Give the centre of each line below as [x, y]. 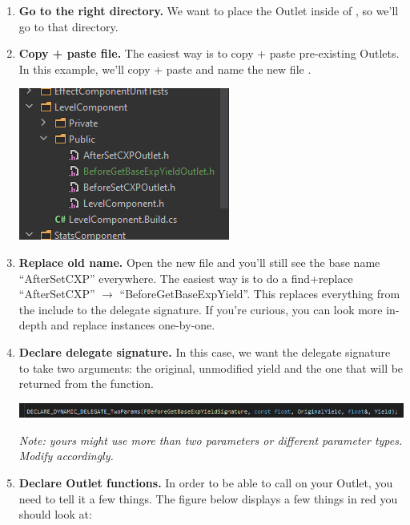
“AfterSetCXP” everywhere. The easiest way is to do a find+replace [186, 278]
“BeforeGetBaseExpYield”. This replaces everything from [260, 294]
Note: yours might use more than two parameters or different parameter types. [211, 440]
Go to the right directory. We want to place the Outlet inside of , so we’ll [209, 10]
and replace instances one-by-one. [133, 325]
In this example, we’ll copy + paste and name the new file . [165, 69]
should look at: [55, 514]
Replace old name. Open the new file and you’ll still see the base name [199, 262]
